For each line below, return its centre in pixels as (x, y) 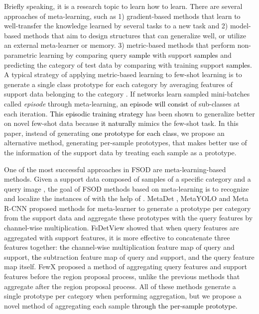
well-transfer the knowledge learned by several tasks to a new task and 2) (116, 26)
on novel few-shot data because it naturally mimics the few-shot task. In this (121, 123)
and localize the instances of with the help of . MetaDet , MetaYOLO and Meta (126, 198)
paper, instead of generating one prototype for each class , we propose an (114, 133)
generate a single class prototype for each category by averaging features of (119, 84)
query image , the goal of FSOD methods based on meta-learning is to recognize (127, 188)
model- (240, 26)
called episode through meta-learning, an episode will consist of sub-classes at (122, 103)
